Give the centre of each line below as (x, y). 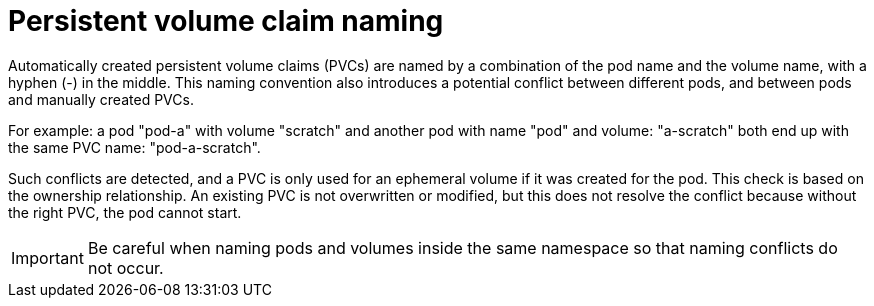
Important (47, 257)
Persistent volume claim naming (226, 21)
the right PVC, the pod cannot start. (125, 212)
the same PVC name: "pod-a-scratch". (134, 147)
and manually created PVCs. (101, 99)
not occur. (125, 267)
